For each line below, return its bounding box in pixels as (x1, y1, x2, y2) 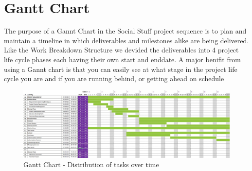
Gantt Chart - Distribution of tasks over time (23, 159, 159, 170)
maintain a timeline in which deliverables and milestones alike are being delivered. (4, 35, 249, 45)
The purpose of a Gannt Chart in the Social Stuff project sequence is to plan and (4, 26, 247, 36)
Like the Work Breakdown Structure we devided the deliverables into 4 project (4, 45, 239, 55)
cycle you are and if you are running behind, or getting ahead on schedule (4, 73, 224, 84)
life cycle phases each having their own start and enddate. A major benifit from (4, 54, 241, 64)
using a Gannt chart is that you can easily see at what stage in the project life (4, 64, 237, 74)
